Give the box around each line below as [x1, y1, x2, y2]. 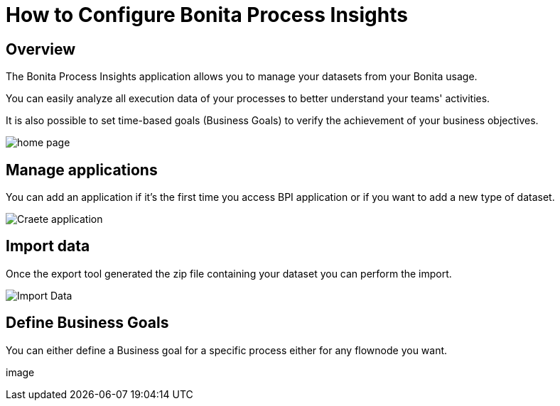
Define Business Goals [6, 314, 169, 332]
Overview [6, 40, 76, 58]
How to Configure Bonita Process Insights [6, 3, 408, 27]
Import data [6, 237, 90, 256]
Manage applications [6, 160, 158, 179]
